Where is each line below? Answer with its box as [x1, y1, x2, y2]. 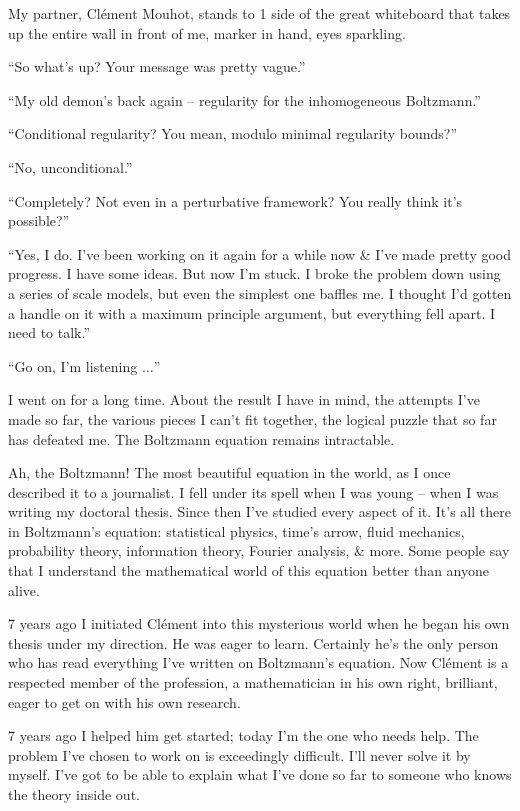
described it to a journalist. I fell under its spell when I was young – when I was [8, 481, 499, 502]
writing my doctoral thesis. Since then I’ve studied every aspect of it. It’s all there [8, 501, 511, 522]
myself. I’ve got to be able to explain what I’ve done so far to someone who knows [8, 764, 512, 785]
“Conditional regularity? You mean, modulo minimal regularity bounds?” [8, 123, 458, 144]
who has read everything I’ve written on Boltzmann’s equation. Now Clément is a [8, 652, 509, 673]
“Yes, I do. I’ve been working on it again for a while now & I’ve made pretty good [8, 243, 512, 264]
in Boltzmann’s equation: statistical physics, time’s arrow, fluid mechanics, [8, 520, 465, 541]
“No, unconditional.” [8, 156, 133, 177]
